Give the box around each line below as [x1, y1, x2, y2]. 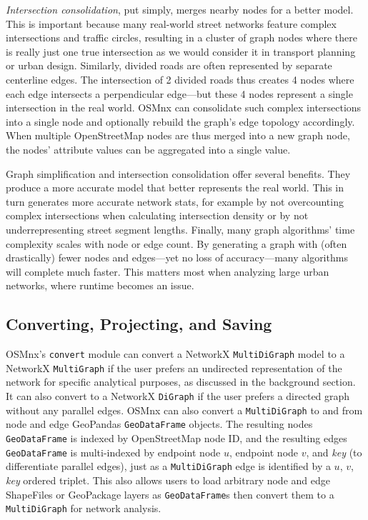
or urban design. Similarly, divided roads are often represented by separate [6, 58, 332, 73]
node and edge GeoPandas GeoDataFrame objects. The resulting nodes [6, 416, 313, 431]
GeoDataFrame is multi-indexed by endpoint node [6, 444, 221, 459]
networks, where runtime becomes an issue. [6, 278, 194, 293]
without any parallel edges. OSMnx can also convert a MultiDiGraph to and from [6, 402, 363, 417]
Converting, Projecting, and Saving [6, 313, 272, 335]
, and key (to [306, 444, 362, 459]
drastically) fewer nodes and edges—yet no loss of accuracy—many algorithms [6, 250, 348, 265]
